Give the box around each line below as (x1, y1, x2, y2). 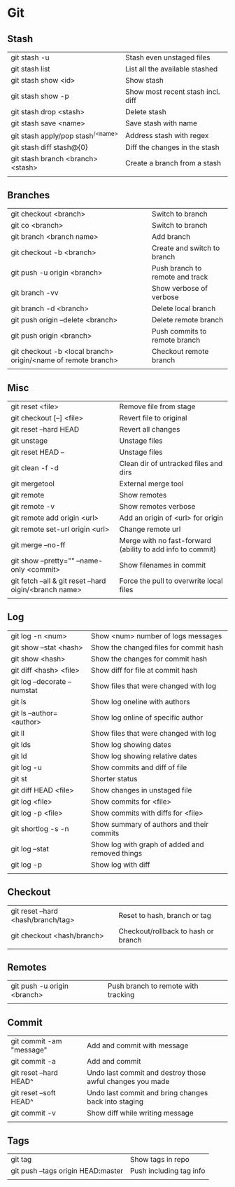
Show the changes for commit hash (90, 654, 208, 664)
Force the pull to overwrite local (119, 576, 223, 586)
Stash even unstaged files (125, 53, 211, 62)
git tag (10, 1155, 32, 1165)
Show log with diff (90, 860, 150, 870)
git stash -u (10, 53, 50, 62)
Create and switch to (151, 243, 220, 253)
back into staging (87, 1097, 144, 1106)
